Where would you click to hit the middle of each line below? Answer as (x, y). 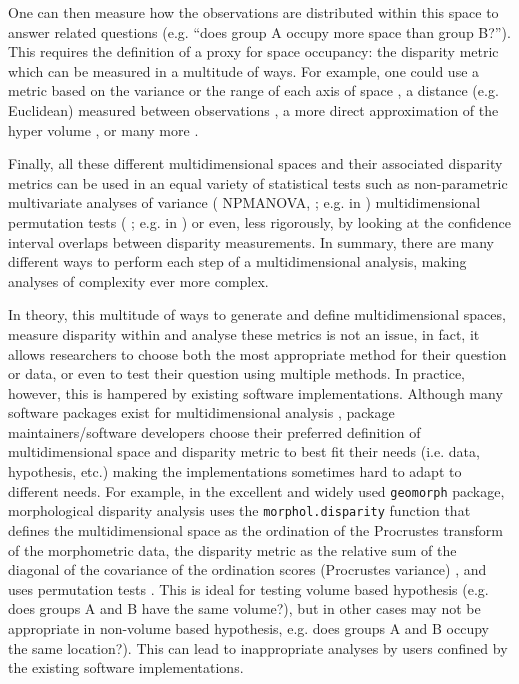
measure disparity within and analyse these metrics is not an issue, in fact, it (244, 333)
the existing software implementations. (126, 667)
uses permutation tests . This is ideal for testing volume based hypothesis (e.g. (248, 588)
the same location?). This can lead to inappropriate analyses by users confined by (258, 647)
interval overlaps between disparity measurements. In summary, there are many (251, 241)
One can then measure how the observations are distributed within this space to (253, 12)
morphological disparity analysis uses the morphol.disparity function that (239, 510)
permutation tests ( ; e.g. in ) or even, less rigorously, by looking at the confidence (259, 221)
